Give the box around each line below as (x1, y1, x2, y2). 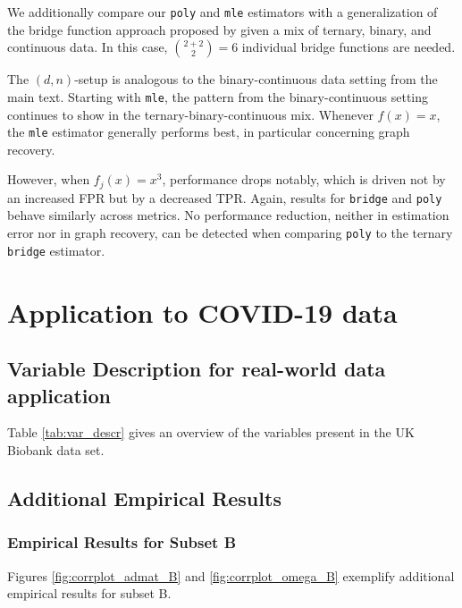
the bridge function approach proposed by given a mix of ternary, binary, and (7, 20, 432, 38)
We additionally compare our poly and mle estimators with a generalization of (7, 3, 438, 21)
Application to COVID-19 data (7, 293, 398, 330)
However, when (7, 170, 90, 189)
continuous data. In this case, (7, 38, 168, 56)
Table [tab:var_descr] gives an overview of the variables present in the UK (7, 423, 415, 442)
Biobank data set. (7, 440, 105, 459)
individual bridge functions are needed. (241, 38, 456, 56)
